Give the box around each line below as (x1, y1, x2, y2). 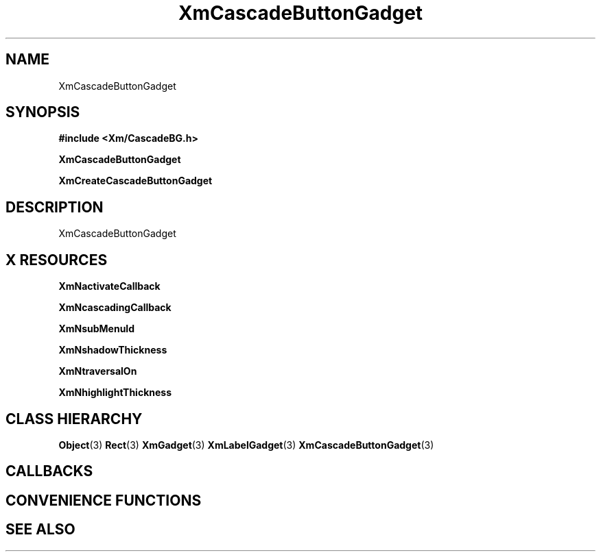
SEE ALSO (5, 521, 75, 539)
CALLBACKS (5, 462, 93, 480)
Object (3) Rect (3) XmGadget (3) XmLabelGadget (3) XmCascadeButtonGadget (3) (58, 438, 434, 451)
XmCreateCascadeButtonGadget (58, 175, 213, 187)
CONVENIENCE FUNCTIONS (5, 491, 202, 509)
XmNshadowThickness (58, 344, 167, 356)
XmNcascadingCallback (58, 301, 172, 314)
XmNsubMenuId (58, 323, 135, 335)
